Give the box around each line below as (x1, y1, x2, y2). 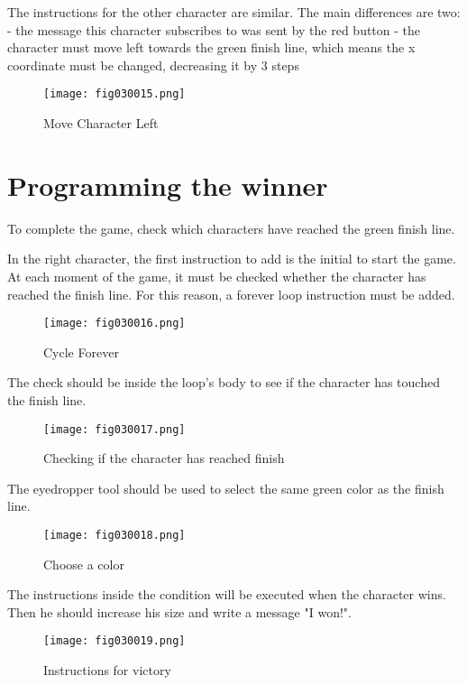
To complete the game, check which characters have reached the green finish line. (7, 218, 455, 237)
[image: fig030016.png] (43, 317, 186, 330)
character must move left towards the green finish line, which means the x (7, 38, 416, 57)
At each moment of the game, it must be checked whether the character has (7, 266, 426, 285)
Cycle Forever (43, 342, 119, 361)
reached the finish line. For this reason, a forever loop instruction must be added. (7, 284, 455, 303)
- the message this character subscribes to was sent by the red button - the (7, 20, 421, 39)
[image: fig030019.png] (43, 634, 186, 648)
